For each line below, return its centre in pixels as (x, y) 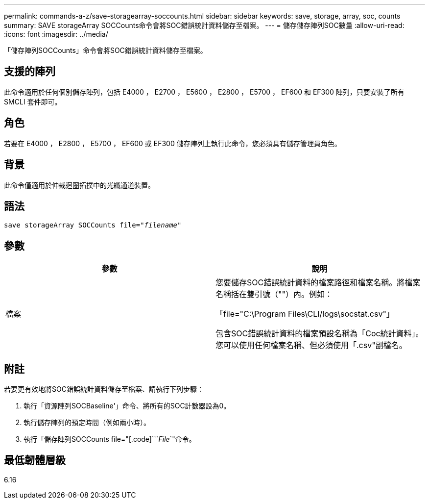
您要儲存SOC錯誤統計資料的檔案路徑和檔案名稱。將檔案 (318, 283)
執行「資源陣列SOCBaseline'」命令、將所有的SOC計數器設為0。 (127, 406)
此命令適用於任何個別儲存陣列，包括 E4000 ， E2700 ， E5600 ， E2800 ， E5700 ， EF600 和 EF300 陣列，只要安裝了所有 (204, 92)
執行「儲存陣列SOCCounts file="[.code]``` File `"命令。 (110, 439)
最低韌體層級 (35, 460)
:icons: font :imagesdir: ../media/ (56, 34)
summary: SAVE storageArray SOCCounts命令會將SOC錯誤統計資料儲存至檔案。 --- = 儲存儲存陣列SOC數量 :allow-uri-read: (204, 25)
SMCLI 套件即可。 (33, 101)
